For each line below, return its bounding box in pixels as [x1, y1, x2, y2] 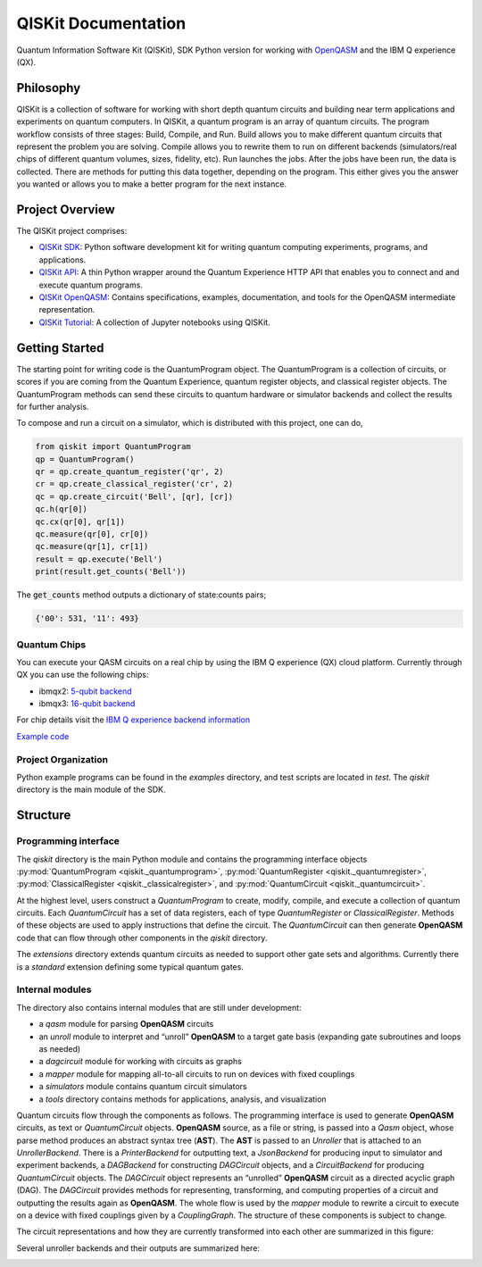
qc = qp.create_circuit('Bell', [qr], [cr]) [35, 491, 234, 502]
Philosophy [16, 80, 81, 96]
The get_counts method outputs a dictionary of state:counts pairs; [16, 589, 267, 600]
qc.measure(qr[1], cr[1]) [35, 541, 149, 552]
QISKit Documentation [16, 13, 187, 33]
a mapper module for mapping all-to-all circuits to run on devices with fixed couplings [38, 1068, 355, 1079]
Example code [16, 730, 70, 741]
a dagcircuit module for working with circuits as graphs [38, 1056, 243, 1067]
